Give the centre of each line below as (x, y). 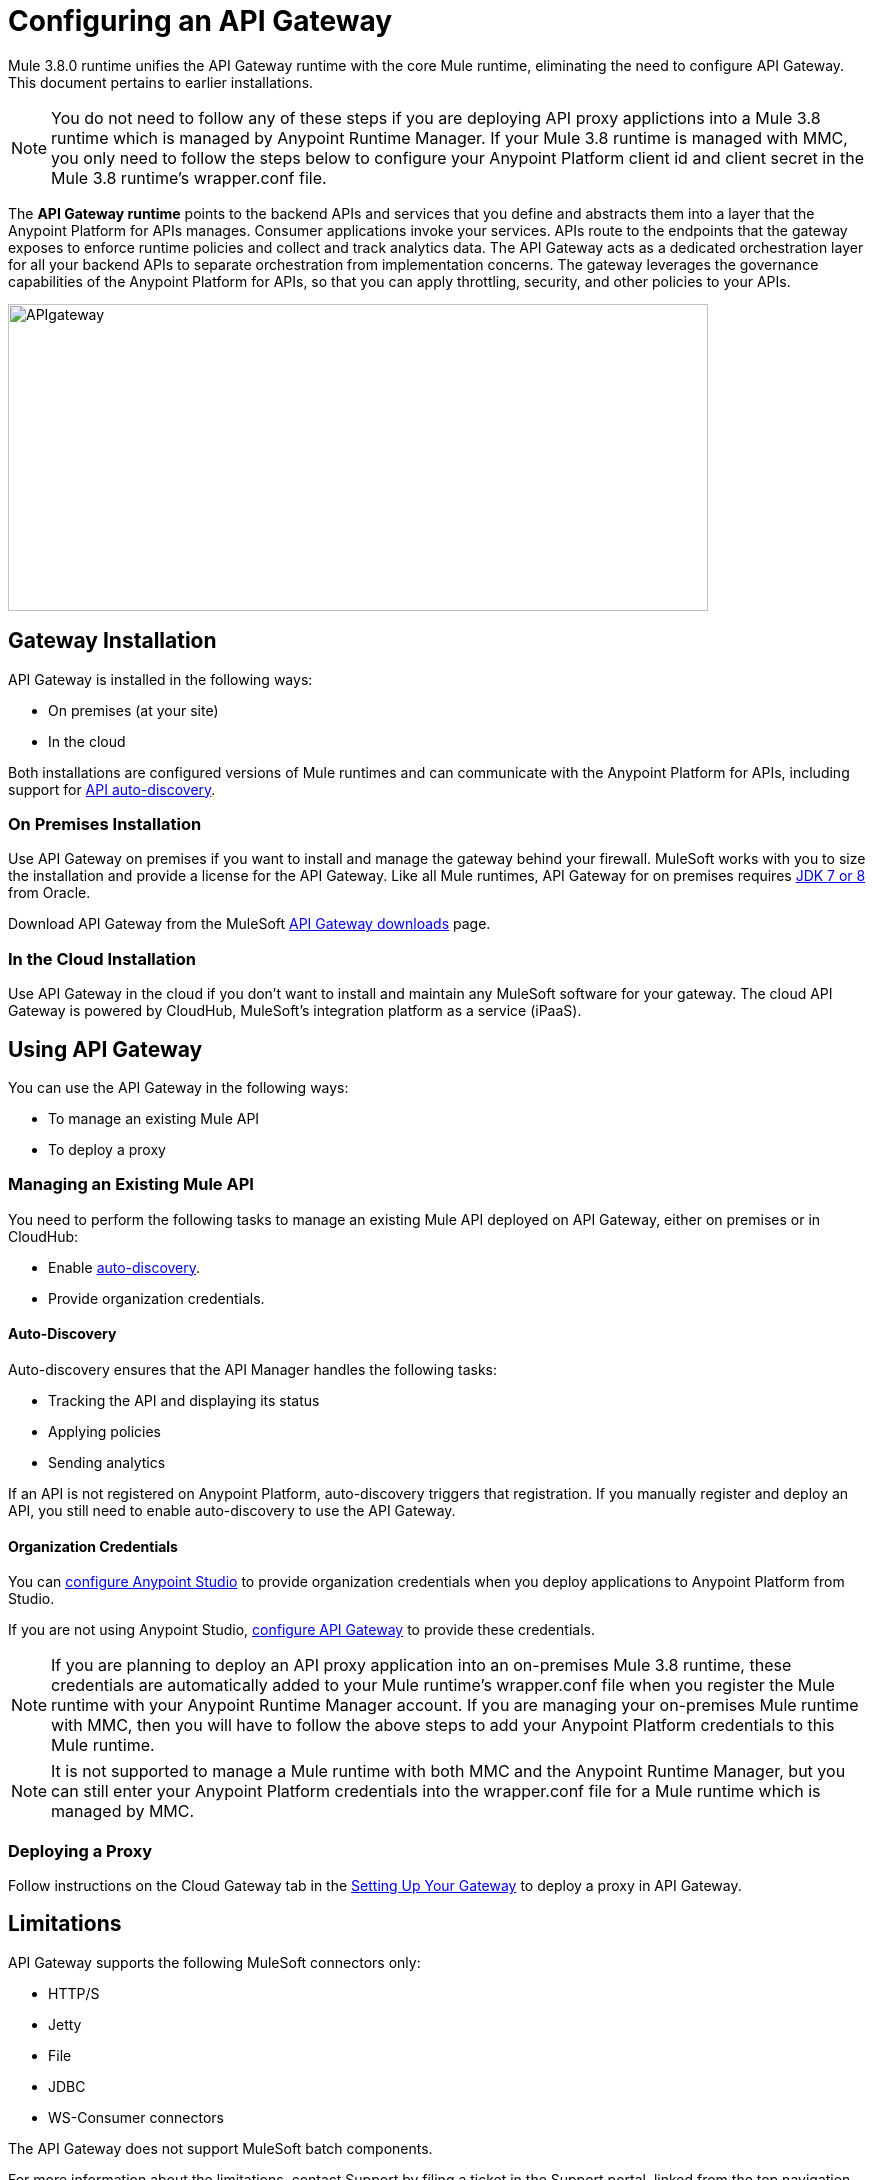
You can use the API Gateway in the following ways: (178, 1087)
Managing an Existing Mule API (131, 1184)
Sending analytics (107, 1462)
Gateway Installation (112, 641)
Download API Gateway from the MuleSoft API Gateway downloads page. (249, 924)
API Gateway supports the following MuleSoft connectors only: (214, 1962)
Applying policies (105, 1431)
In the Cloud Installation (102, 958)
